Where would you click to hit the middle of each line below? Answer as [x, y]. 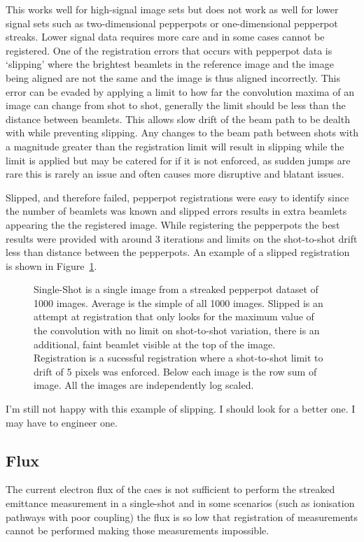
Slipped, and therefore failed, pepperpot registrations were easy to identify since [177, 197]
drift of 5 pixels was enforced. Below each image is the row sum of [175, 371]
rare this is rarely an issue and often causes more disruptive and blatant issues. [175, 174]
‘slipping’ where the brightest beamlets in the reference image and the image [170, 64]
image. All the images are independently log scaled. [144, 385]
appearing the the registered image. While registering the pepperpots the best [173, 224]
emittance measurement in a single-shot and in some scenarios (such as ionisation [180, 503]
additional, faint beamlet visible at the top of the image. [155, 344]
